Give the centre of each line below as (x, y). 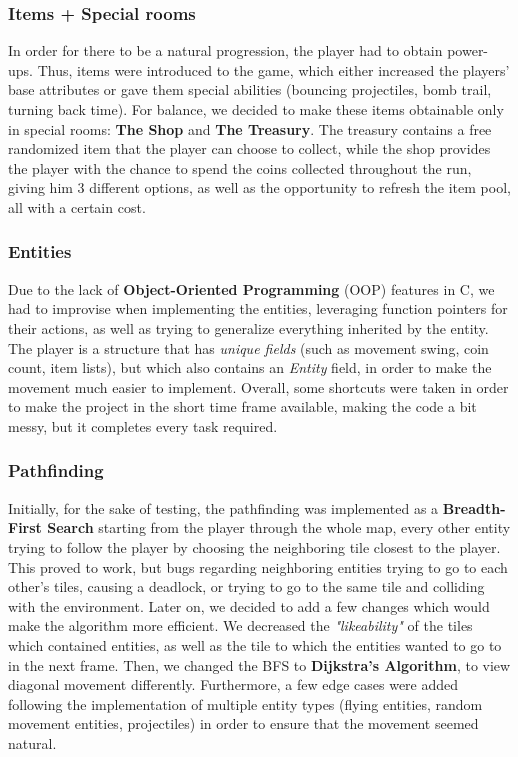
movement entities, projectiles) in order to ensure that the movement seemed (243, 723)
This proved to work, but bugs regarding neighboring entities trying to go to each (258, 566)
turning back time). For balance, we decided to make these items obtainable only (256, 109)
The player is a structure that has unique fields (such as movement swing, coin (248, 347)
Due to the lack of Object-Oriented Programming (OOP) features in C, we (251, 288)
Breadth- (474, 507)
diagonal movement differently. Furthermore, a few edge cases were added (233, 684)
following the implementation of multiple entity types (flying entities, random (245, 703)
